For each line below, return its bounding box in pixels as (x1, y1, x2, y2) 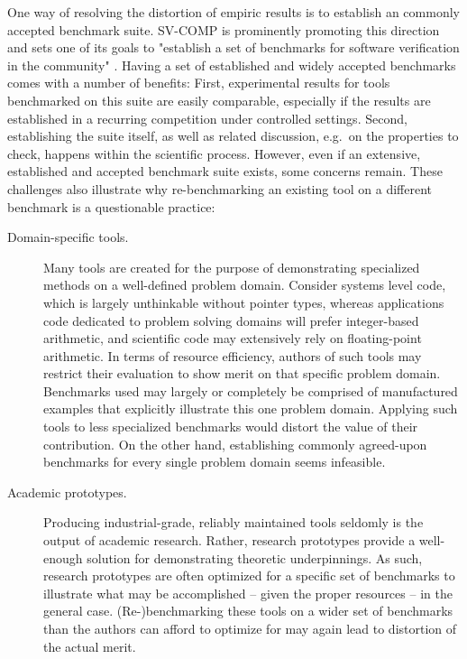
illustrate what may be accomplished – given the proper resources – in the (43, 583, 453, 602)
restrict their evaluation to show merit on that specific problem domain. (43, 364, 441, 383)
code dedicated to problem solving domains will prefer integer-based (43, 311, 419, 329)
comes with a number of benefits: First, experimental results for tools (7, 73, 390, 92)
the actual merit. (43, 636, 136, 655)
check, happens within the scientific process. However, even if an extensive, (7, 144, 421, 162)
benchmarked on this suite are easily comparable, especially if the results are (7, 90, 431, 109)
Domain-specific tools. (7, 227, 129, 246)
